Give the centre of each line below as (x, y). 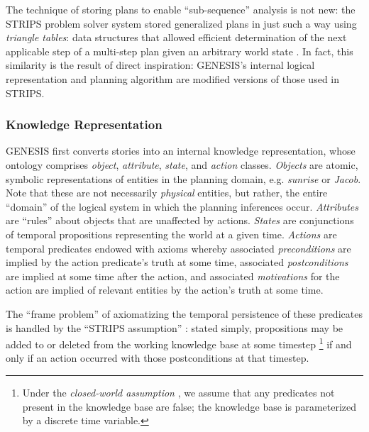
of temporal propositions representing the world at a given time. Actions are (171, 234)
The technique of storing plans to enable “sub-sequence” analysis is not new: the (181, 9)
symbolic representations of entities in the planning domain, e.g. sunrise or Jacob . (183, 178)
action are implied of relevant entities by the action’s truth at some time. (165, 290)
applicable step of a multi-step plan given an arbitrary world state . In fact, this (180, 51)
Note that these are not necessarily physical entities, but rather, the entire (167, 193)
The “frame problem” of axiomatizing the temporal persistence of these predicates (184, 313)
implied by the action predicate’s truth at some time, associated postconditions (177, 262)
